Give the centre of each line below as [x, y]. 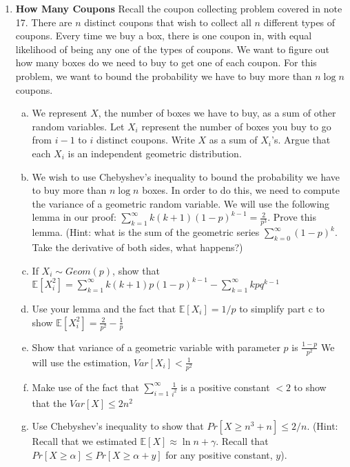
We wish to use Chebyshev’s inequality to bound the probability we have [186, 176]
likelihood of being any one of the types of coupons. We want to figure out [173, 49]
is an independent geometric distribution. [155, 153]
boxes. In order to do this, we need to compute [241, 190]
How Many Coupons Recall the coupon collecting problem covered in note [179, 8]
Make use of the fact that [85, 387]
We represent [60, 113]
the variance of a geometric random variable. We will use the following [181, 203]
